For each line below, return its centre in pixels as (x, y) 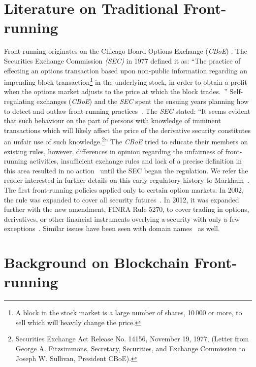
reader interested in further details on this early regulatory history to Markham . (127, 180)
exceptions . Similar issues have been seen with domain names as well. (112, 228)
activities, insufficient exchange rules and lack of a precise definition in (136, 161)
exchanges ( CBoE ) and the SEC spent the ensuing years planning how (143, 101)
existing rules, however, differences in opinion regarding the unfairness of (113, 151)
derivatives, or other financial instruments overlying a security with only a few (122, 218)
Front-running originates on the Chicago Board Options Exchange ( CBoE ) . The (126, 51)
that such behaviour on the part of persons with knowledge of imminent (112, 120)
